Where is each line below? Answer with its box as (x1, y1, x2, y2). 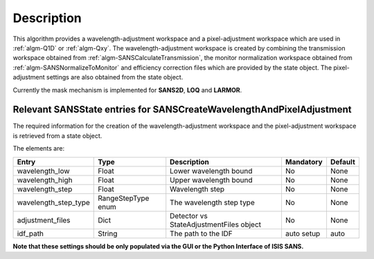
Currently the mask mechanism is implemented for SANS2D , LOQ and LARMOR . (12, 86, 242, 94)
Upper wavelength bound (170, 175, 253, 184)
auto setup (285, 229, 321, 238)
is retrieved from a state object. (12, 131, 103, 140)
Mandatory (285, 157, 323, 166)
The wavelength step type (170, 198, 256, 207)
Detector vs (170, 211, 208, 220)
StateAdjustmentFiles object (170, 220, 262, 229)
